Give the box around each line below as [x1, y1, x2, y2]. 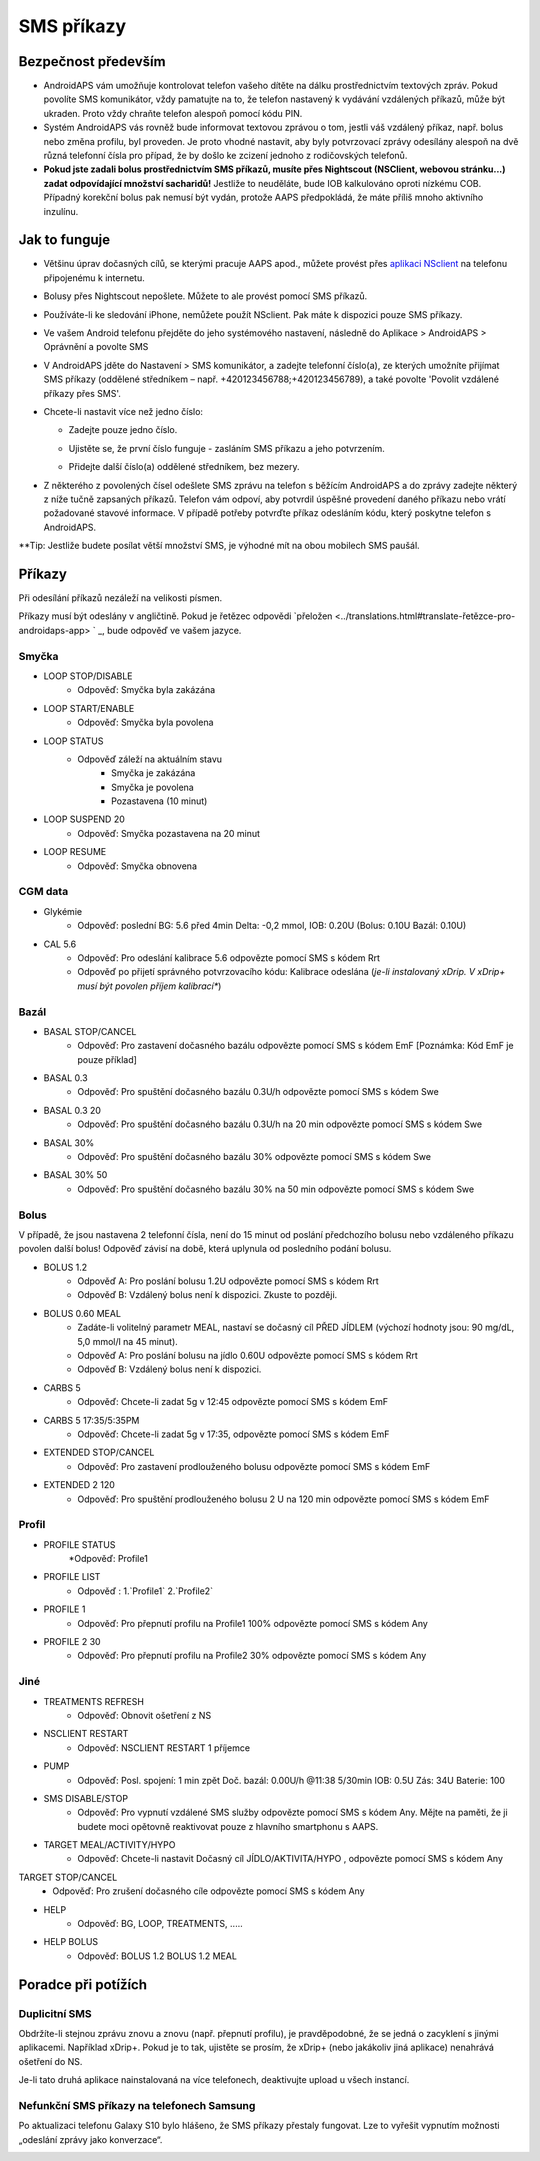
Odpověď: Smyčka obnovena [77, 860, 198, 872]
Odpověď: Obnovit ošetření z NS [77, 1709, 212, 1721]
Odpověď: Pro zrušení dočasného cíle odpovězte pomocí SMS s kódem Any [52, 1885, 365, 1897]
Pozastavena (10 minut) [111, 795, 208, 807]
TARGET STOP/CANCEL [18, 1871, 118, 1883]
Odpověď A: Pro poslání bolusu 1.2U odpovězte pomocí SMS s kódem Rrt [77, 1275, 379, 1287]
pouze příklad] [77, 1053, 137, 1065]
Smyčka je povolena [111, 781, 194, 793]
